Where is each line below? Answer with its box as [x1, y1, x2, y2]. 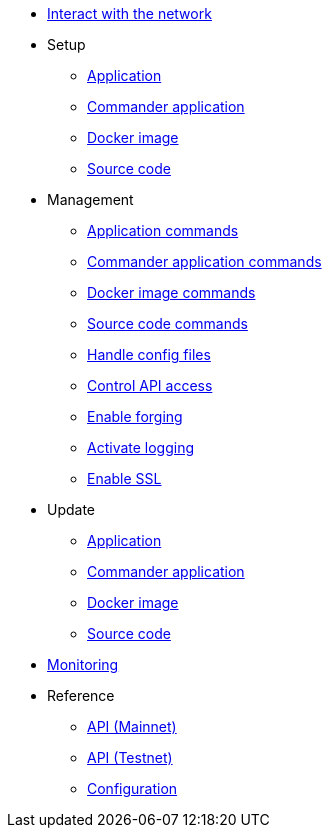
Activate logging [87, 439, 195, 456]
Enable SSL [87, 470, 162, 487]
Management [47, 191, 134, 208]
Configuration [87, 780, 178, 797]
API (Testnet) [87, 749, 173, 766]
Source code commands [87, 315, 248, 332]
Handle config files [87, 346, 211, 363]
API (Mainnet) [87, 718, 177, 735]
